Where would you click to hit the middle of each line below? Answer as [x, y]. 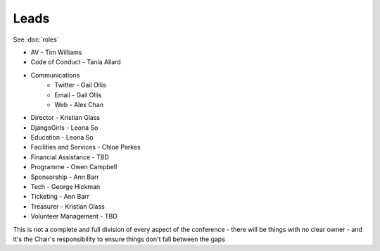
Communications [55, 75]
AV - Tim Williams [56, 52]
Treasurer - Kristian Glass [68, 206]
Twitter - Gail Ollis [81, 85]
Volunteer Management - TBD [74, 216]
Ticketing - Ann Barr [60, 197]
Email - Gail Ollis [78, 94]
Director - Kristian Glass [65, 118]
